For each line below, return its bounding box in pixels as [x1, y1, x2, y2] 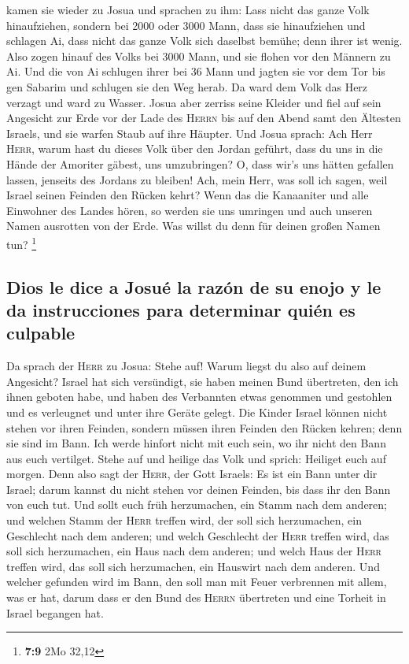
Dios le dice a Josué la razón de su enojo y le [6, 274, 381, 299]
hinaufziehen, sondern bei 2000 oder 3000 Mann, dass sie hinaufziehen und [6, 17, 366, 33]
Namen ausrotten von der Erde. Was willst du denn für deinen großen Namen [6, 217, 381, 234]
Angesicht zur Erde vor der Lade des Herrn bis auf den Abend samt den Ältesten [6, 109, 401, 126]
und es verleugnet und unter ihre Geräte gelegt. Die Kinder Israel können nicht [6, 403, 388, 420]
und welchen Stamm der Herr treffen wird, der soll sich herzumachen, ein [6, 512, 362, 529]
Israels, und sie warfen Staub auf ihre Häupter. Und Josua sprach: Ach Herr [6, 124, 373, 141]
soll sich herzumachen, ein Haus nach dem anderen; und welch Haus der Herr [6, 543, 381, 559]
